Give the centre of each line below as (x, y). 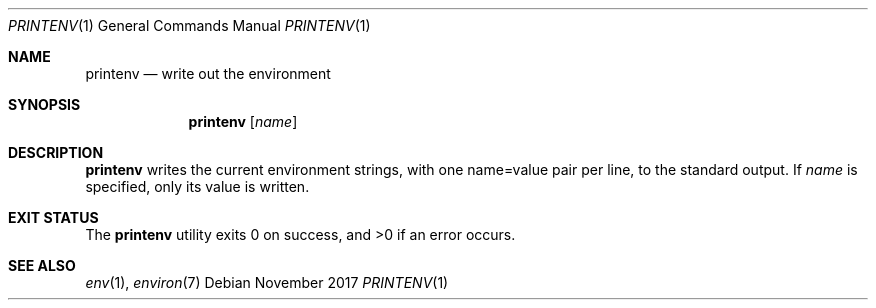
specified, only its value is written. (197, 186)
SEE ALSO (42, 265)
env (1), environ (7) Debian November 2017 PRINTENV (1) (267, 282)
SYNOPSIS (44, 104)
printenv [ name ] (243, 121)
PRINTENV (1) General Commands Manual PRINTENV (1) (189, 25)
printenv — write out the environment (208, 73)
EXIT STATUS (53, 217)
